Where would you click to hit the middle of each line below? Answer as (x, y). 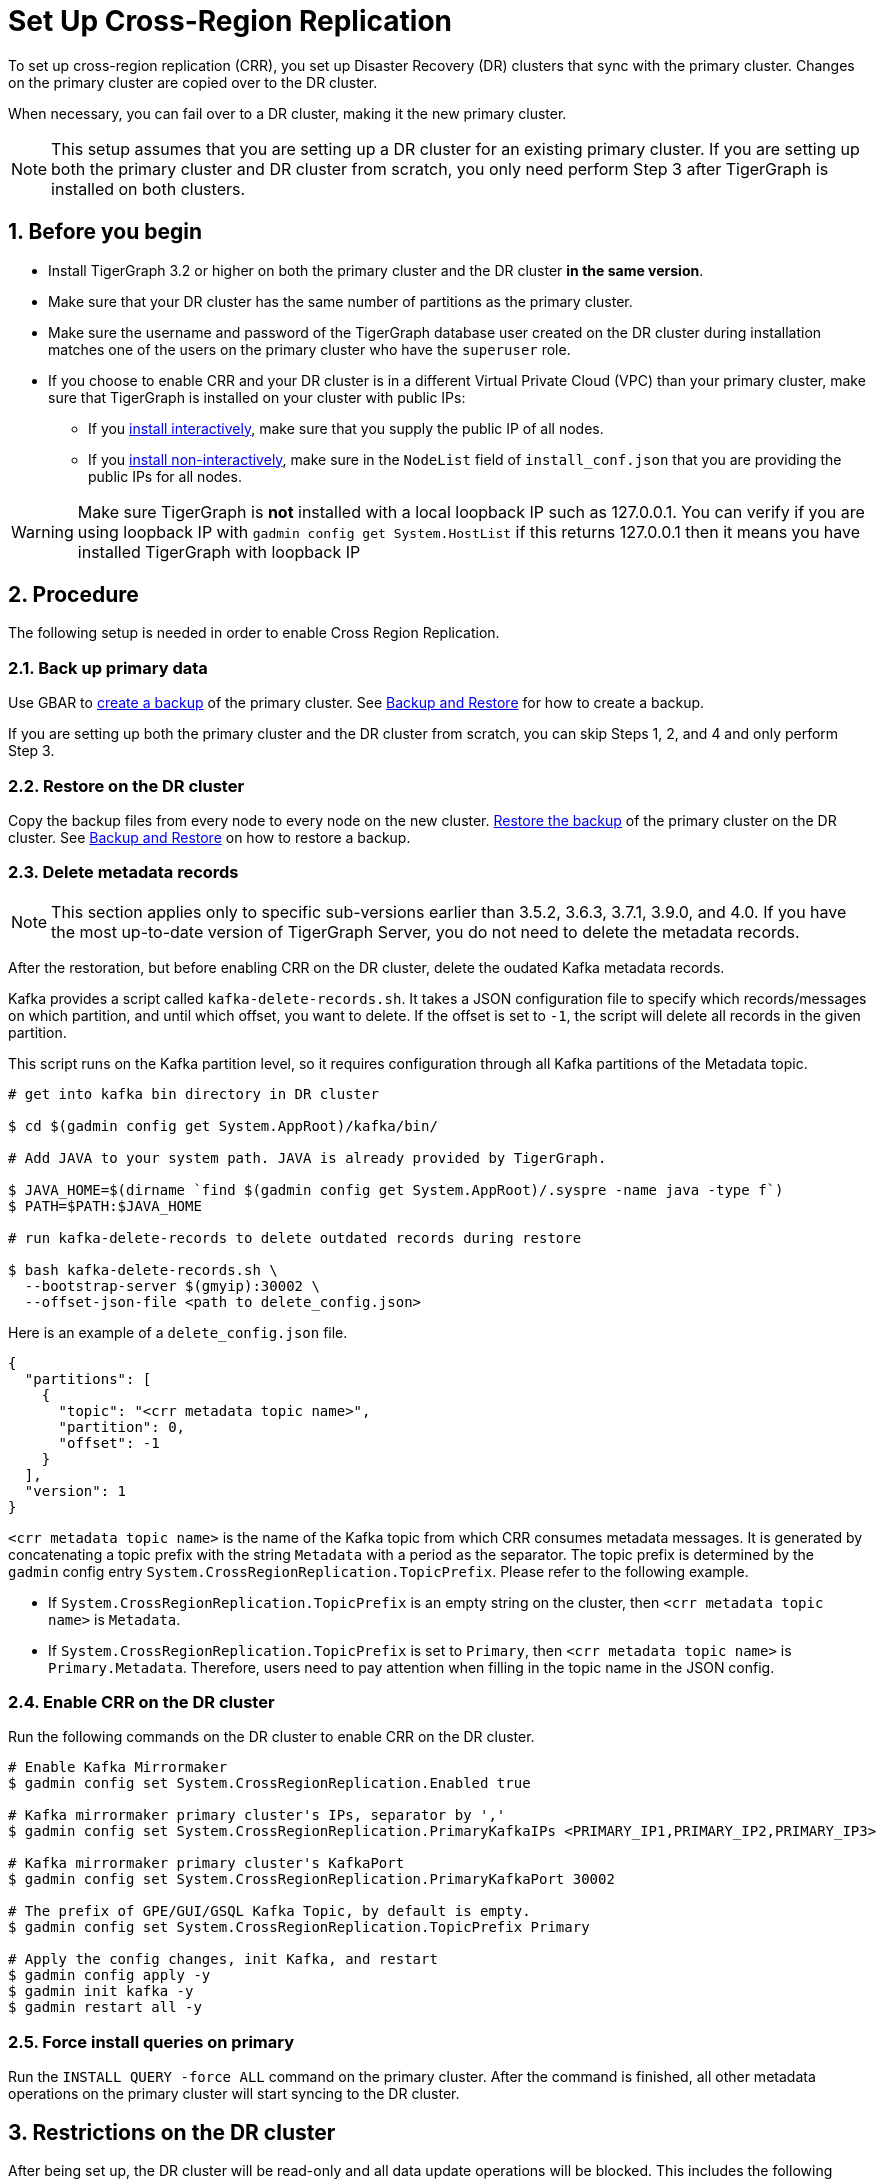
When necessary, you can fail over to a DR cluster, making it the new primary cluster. (287, 113)
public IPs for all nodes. (165, 476)
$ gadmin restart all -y (105, 2007)
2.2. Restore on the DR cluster (126, 785)
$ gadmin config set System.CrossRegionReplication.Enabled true (269, 1783)
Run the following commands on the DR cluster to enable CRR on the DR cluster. (271, 1737)
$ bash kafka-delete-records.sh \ (143, 1269)
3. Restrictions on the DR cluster (172, 2132)
